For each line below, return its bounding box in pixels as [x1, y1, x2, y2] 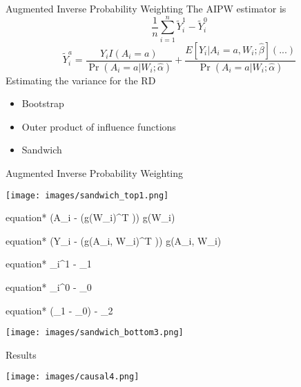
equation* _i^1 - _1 [6, 256, 92, 271]
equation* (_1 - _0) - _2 [6, 303, 113, 317]
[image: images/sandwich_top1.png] [6, 190, 169, 200]
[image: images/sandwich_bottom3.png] [6, 328, 184, 338]
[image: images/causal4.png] [6, 372, 139, 382]
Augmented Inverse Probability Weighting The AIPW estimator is [6, 1, 287, 15]
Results [6, 347, 37, 361]
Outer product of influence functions [21, 119, 176, 133]
